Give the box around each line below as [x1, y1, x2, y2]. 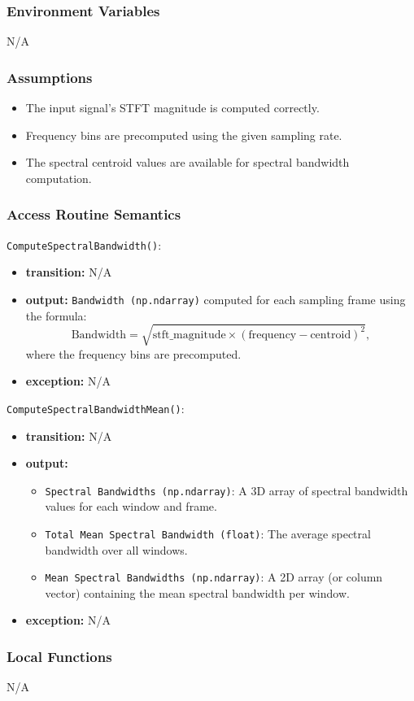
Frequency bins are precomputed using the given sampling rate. [25, 126, 342, 143]
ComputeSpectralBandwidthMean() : [7, 399, 185, 416]
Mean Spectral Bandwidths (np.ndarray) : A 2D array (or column [45, 568, 383, 586]
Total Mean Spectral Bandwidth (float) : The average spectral [45, 525, 371, 542]
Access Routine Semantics [7, 204, 181, 224]
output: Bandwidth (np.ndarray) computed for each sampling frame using [25, 290, 406, 307]
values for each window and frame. [45, 498, 217, 515]
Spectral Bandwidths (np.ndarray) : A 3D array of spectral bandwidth [45, 481, 408, 499]
